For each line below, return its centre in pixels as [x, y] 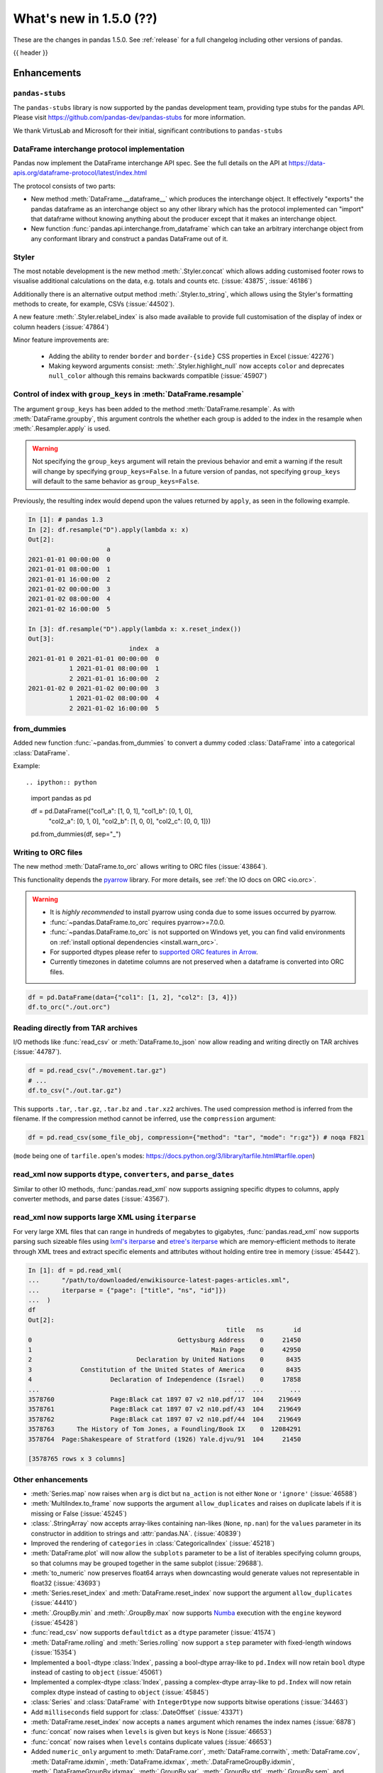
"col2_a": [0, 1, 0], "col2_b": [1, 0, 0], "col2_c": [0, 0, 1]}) [130, 821]
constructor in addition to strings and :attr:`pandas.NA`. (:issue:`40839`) [136, 1533]
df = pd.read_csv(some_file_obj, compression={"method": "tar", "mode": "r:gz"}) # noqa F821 [196, 1138]
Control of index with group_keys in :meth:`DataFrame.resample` [129, 394]
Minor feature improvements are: [61, 340]
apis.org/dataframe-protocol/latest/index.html [80, 173]
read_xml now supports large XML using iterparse [105, 1217]
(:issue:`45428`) [54, 1623]
